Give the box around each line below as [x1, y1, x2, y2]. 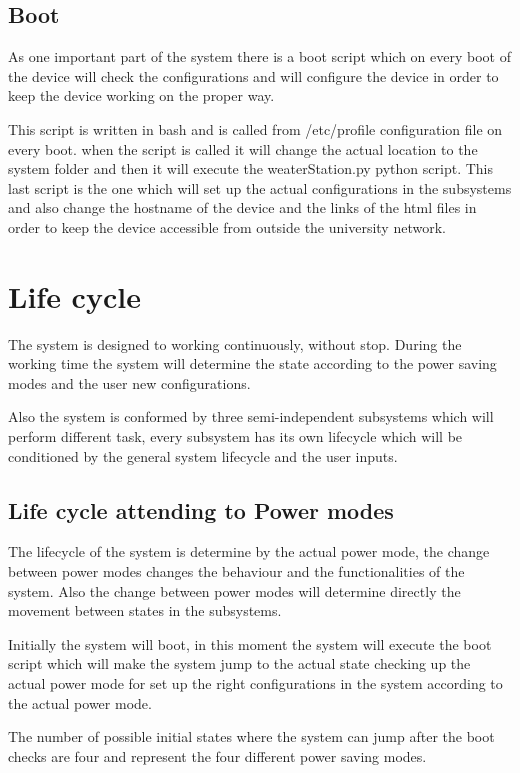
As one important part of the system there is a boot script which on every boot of [8, 46, 512, 67]
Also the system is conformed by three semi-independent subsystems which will [8, 406, 494, 427]
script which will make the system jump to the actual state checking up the [8, 653, 471, 674]
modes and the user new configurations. [8, 372, 251, 393]
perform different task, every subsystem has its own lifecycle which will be [8, 426, 463, 447]
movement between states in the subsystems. [8, 600, 282, 621]
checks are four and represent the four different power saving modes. [8, 745, 427, 766]
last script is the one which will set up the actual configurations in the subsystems [8, 177, 512, 198]
